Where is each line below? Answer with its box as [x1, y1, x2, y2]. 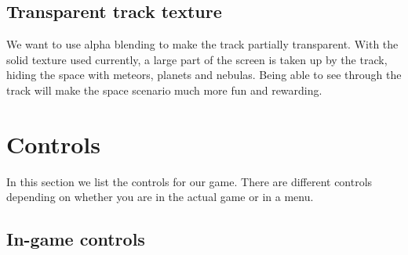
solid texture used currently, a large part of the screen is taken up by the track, [6, 51, 388, 67]
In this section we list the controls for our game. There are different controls [6, 173, 373, 189]
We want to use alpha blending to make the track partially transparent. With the [6, 36, 399, 52]
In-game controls [6, 227, 145, 251]
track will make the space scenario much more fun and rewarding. [6, 81, 322, 98]
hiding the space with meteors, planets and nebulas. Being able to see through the [6, 66, 402, 83]
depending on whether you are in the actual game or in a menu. [6, 189, 314, 205]
